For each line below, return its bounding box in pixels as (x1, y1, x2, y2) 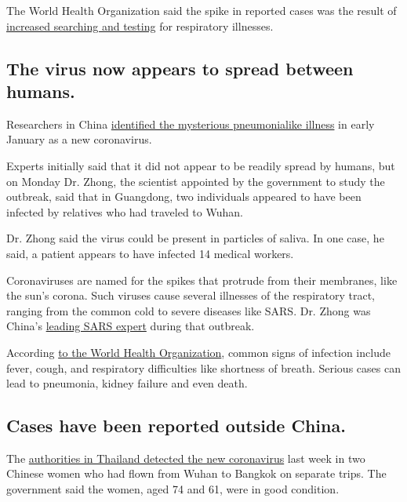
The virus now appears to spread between (6, 56, 354, 80)
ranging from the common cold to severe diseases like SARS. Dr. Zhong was (6, 302, 371, 318)
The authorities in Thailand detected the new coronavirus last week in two (6, 449, 365, 466)
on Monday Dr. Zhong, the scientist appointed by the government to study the (6, 173, 385, 189)
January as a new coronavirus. (6, 131, 152, 147)
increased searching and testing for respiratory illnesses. (6, 17, 274, 34)
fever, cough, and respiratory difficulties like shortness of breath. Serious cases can (6, 359, 401, 376)
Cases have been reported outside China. (6, 413, 346, 438)
